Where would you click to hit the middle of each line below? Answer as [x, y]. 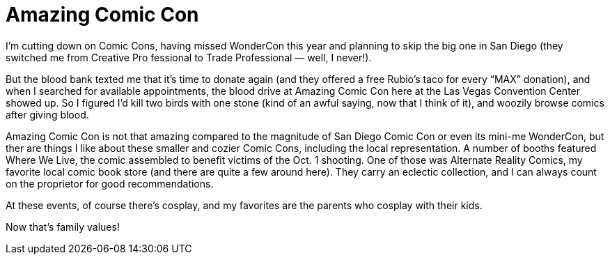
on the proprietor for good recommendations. [110, 183]
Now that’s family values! [63, 227]
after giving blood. [47, 114]
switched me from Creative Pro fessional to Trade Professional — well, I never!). [189, 57]
